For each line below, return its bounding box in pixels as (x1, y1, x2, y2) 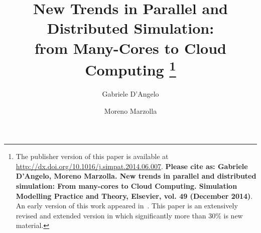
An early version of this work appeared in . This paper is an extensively (16, 200, 238, 211)
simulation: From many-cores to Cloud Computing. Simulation (16, 180, 237, 191)
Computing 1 (85, 57, 176, 80)
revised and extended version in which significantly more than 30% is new (16, 210, 243, 220)
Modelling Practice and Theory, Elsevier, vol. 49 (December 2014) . (16, 190, 253, 201)
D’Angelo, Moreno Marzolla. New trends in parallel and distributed (16, 171, 256, 181)
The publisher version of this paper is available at (16, 151, 169, 162)
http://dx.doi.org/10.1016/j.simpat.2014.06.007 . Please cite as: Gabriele (16, 161, 248, 171)
